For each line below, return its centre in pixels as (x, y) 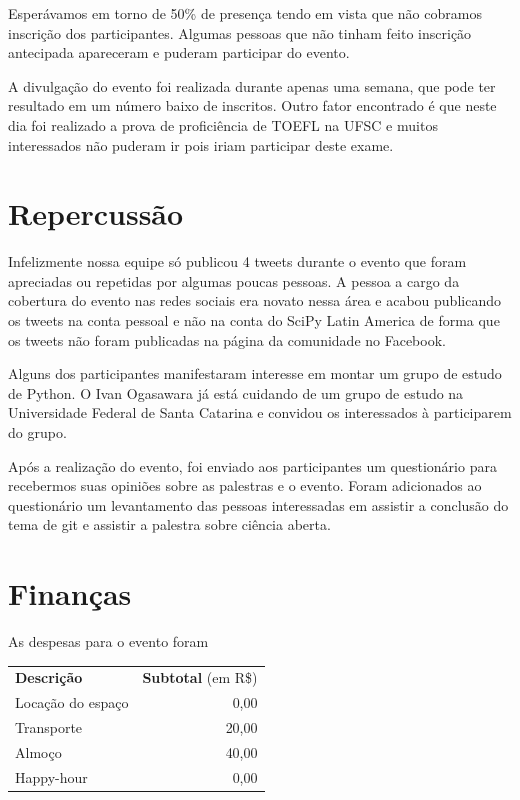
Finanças (70, 593)
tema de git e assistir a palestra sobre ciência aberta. (169, 524)
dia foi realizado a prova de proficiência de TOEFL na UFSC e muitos (223, 124)
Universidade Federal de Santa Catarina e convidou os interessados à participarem (260, 412)
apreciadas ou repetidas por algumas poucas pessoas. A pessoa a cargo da (234, 280)
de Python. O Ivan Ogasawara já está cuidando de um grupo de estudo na (236, 392)
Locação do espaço (72, 702)
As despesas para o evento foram (108, 641)
